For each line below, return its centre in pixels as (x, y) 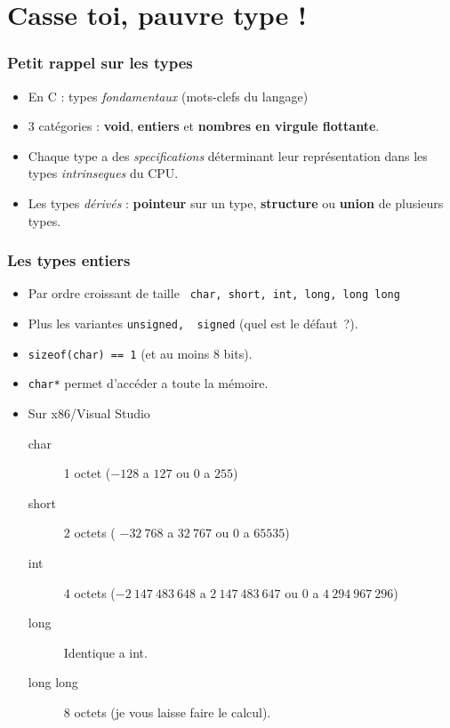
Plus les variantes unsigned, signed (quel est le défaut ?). (193, 324)
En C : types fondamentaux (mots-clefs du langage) (168, 96)
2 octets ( (89, 533)
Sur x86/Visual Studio (89, 413)
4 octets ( (89, 592)
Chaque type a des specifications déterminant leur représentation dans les (228, 155)
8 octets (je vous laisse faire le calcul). (167, 712)
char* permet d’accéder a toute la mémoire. (148, 383)
